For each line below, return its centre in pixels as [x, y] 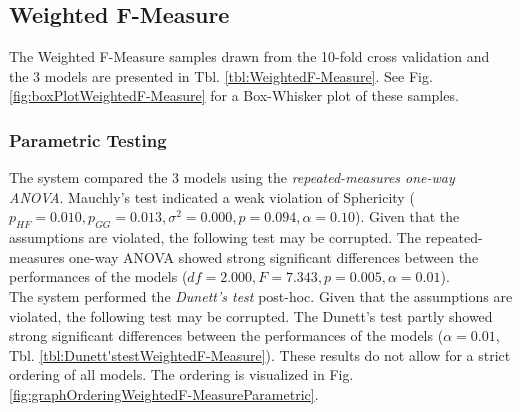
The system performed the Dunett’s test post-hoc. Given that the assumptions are [261, 295]
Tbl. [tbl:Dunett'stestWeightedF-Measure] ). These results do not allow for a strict [260, 354]
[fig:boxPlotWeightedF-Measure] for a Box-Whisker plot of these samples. [234, 95]
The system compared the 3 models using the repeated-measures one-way [232, 177]
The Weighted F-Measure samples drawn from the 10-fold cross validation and [249, 56]
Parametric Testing [88, 139]
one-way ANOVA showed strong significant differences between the [274, 256]
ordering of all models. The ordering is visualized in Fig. [181, 374]
